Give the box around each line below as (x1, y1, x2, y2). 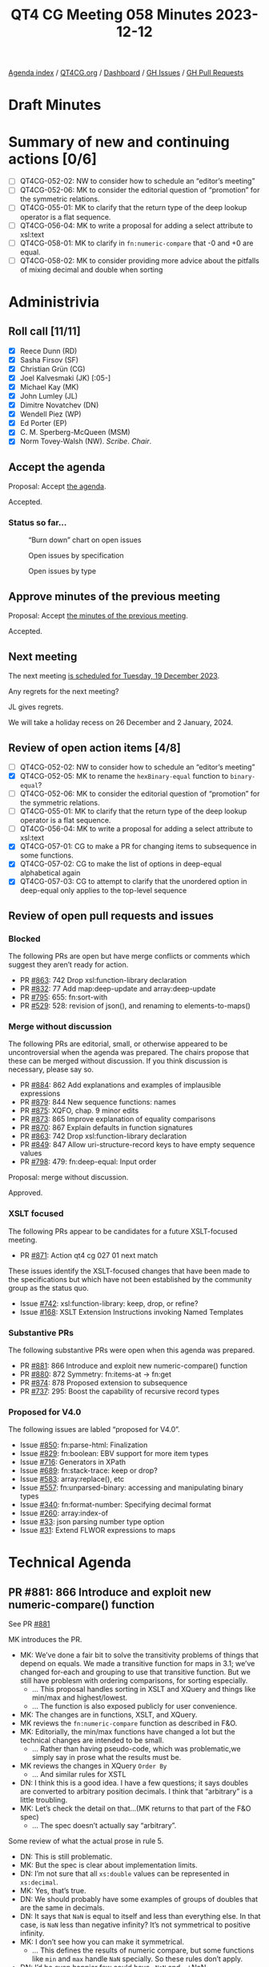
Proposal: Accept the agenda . (8, 481, 106, 491)
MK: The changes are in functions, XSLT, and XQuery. (19, 1710, 198, 1720)
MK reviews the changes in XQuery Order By (19, 1761, 167, 1770)
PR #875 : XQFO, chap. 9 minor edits (19, 1105, 139, 1116)
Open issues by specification (28, 551, 124, 561)
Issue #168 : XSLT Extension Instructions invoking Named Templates (19, 1307, 244, 1316)
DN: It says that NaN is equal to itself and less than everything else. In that (19, 1912, 261, 1921)
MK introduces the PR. (8, 1635, 82, 1645)
